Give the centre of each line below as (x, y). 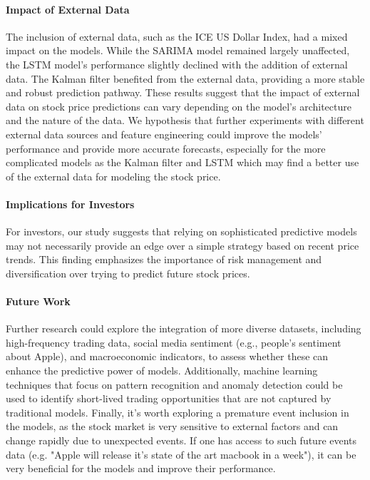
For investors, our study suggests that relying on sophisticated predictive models (181, 231)
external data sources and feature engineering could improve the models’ (164, 134)
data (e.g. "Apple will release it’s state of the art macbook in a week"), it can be (181, 454)
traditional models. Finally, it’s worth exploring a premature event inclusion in (178, 412)
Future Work (38, 301)
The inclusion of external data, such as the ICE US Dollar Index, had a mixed (177, 36)
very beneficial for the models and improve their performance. (141, 468)
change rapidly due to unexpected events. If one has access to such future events (181, 440)
